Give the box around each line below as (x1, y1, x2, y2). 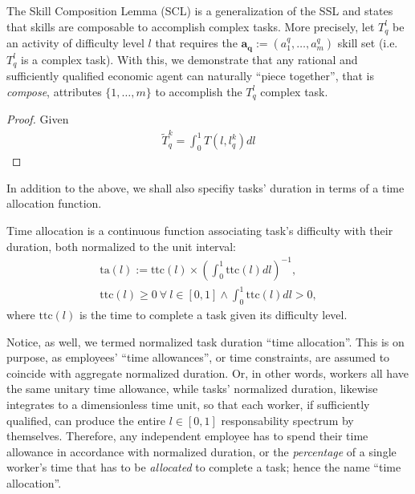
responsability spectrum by (221, 411, 354, 428)
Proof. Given (6, 111, 69, 127)
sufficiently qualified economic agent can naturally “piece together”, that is (6, 67, 374, 83)
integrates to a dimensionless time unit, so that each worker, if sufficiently (6, 395, 370, 412)
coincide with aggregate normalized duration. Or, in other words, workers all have (6, 364, 409, 381)
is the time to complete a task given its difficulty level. (79, 306, 348, 322)
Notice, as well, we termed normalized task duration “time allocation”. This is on (6, 333, 405, 350)
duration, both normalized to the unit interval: (6, 237, 237, 254)
